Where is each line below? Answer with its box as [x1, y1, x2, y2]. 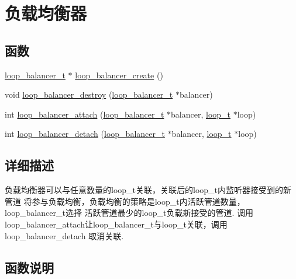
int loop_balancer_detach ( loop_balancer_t [5, 128, 165, 140]
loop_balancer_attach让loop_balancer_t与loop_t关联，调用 [5, 218, 228, 230]
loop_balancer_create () [75, 68, 163, 81]
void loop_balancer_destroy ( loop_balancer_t [5, 88, 173, 101]
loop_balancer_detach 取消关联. [5, 229, 124, 242]
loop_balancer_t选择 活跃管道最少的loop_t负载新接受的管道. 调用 [5, 206, 254, 219]
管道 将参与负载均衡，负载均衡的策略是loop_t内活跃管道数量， [5, 195, 245, 207]
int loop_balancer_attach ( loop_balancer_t [5, 108, 164, 120]
